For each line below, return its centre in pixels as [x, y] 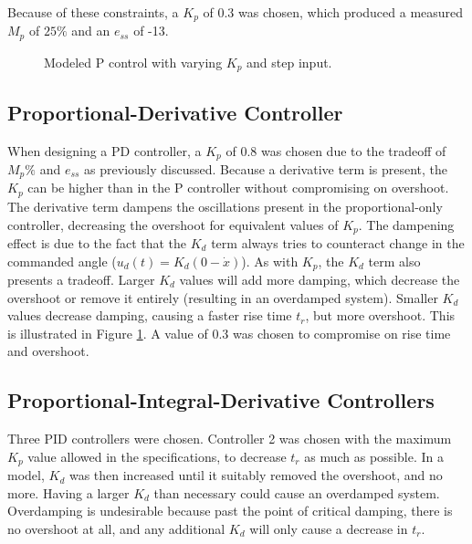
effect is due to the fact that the [97, 242]
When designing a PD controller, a [105, 150]
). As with [270, 261]
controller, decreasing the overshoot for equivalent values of [173, 224]
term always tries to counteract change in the [338, 242]
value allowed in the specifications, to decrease [157, 456]
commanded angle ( [62, 261]
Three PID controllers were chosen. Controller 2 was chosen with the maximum [230, 439]
